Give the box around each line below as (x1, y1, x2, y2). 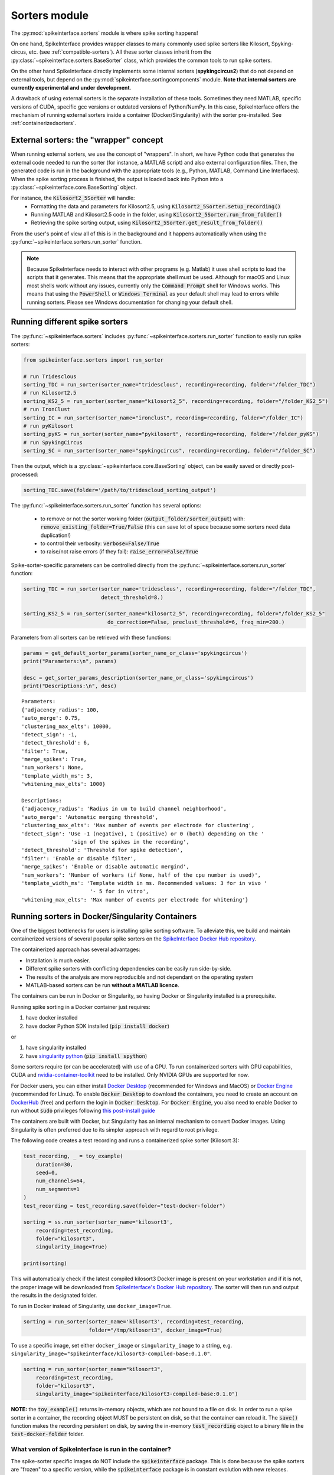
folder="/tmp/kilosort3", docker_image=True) (89, 1326, 223, 1333)
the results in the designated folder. (11, 1292, 97, 1299)
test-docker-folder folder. (11, 1431, 84, 1438)
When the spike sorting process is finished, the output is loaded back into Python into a (11, 175, 224, 182)
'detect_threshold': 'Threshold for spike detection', (21, 847, 184, 854)
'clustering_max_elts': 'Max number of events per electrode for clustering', (21, 822, 255, 829)
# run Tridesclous (23, 373, 77, 380)
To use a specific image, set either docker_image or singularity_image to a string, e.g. (11, 1342, 233, 1349)
